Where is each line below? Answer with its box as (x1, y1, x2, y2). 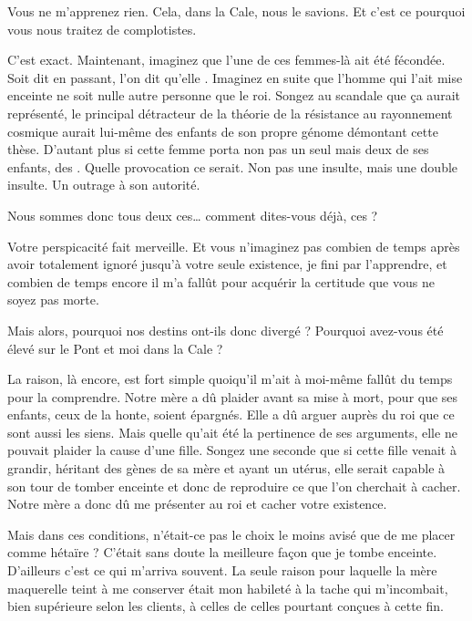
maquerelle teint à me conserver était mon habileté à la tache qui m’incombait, (7, 578, 448, 597)
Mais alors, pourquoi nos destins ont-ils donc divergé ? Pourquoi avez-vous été (7, 320, 444, 339)
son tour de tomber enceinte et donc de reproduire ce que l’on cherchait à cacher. (7, 476, 461, 495)
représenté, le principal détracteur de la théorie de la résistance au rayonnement (7, 103, 453, 122)
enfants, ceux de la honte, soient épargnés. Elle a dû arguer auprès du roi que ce (7, 405, 455, 424)
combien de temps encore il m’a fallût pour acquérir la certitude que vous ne (7, 272, 435, 291)
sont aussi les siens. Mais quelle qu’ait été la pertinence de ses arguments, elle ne (7, 422, 457, 441)
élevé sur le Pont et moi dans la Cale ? (7, 338, 223, 357)
